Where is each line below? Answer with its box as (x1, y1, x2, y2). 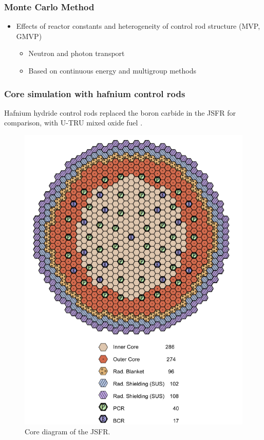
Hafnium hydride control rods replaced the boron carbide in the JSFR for (4, 107, 236, 118)
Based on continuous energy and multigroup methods (28, 65, 197, 76)
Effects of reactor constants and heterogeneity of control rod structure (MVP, (16, 21, 260, 31)
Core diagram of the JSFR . (25, 426, 110, 437)
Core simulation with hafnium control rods (4, 87, 185, 100)
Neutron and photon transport (28, 48, 125, 59)
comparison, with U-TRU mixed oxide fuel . (4, 117, 143, 128)
